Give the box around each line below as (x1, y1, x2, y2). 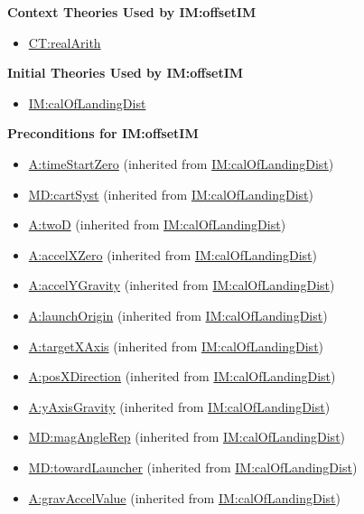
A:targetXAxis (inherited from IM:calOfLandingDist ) (28, 336, 324, 355)
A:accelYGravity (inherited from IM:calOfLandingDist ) (28, 276, 335, 294)
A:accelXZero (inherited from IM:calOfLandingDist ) (28, 245, 317, 264)
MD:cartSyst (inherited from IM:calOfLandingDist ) (28, 184, 313, 203)
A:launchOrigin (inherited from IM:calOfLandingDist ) (28, 305, 328, 324)
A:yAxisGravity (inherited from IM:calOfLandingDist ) (28, 397, 331, 416)
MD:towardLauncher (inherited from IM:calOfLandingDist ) (28, 457, 358, 476)
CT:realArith (28, 33, 101, 51)
